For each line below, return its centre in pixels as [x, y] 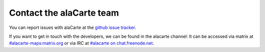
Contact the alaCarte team [64, 13]
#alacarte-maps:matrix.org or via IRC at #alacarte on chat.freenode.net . [82, 43]
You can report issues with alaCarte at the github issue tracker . [73, 27]
